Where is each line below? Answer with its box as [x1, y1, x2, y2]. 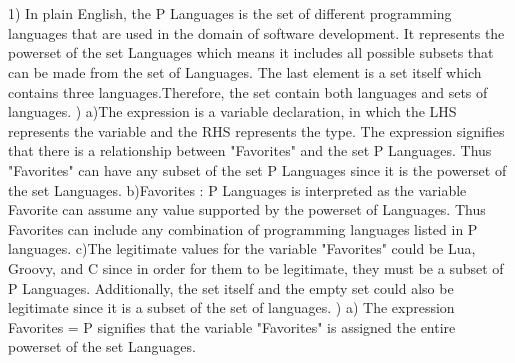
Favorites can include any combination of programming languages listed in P [8, 218, 478, 239]
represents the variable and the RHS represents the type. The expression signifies [8, 120, 505, 141]
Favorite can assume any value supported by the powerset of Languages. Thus [8, 199, 486, 220]
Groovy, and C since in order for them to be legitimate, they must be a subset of [8, 257, 504, 278]
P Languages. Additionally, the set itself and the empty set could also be [8, 277, 454, 298]
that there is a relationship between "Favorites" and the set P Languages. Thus [8, 140, 492, 161]
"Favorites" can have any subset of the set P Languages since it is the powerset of [8, 159, 507, 180]
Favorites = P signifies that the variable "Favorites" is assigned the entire [8, 316, 456, 337]
